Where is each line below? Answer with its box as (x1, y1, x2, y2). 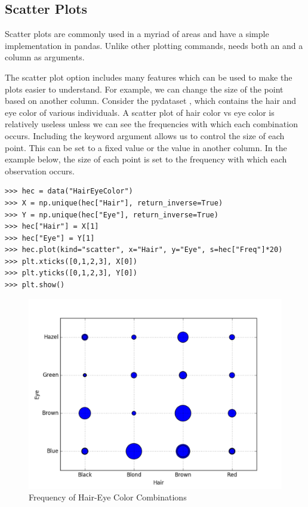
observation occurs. (5, 164, 75, 177)
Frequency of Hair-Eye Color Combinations (29, 491, 187, 503)
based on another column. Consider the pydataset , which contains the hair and (5, 94, 297, 107)
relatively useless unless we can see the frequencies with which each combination (5, 118, 298, 130)
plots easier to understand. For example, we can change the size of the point (5, 82, 284, 95)
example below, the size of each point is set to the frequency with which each (5, 153, 287, 165)
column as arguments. (5, 51, 85, 63)
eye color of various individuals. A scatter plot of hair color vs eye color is (5, 106, 275, 118)
